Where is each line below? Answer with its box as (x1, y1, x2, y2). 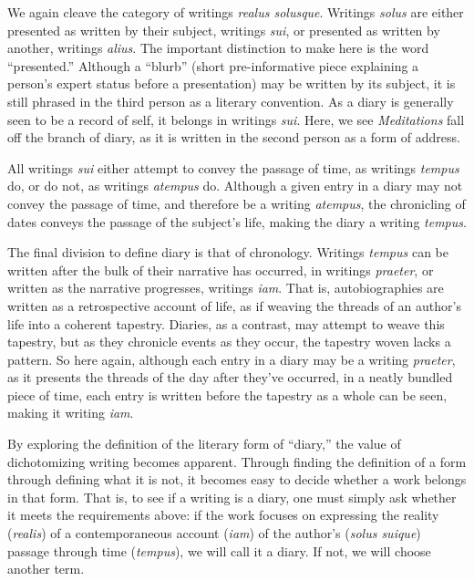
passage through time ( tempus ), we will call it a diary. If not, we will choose (7, 541, 431, 560)
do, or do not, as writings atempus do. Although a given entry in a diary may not (7, 176, 463, 195)
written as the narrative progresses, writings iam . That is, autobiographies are (7, 278, 444, 297)
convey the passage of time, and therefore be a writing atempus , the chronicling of (7, 193, 466, 213)
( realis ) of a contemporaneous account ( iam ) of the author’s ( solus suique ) (7, 524, 421, 543)
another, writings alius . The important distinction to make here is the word (7, 38, 429, 57)
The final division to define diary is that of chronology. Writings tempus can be (7, 243, 448, 262)
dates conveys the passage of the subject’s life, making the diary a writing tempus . (7, 212, 467, 231)
